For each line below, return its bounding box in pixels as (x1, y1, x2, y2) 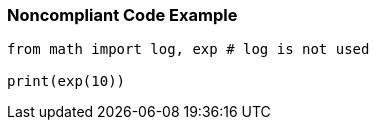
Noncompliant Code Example (7, 5, 238, 25)
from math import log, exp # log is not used (7, 41, 370, 58)
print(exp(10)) (7, 73, 126, 90)
